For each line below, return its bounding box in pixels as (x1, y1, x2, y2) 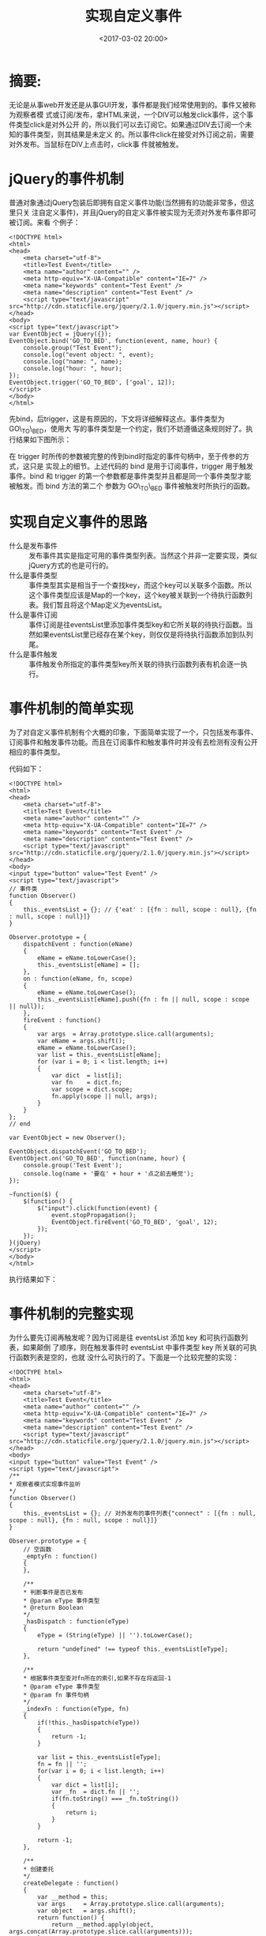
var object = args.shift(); (37, 1907, 137, 1915)
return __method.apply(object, (51, 1921, 155, 1929)
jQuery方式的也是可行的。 (28, 561, 113, 570)
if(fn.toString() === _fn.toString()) (51, 1795, 179, 1803)
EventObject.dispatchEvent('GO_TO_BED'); (9, 1148, 148, 1156)
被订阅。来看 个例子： (9, 217, 81, 227)
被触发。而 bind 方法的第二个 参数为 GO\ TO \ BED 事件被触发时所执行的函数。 (9, 481, 255, 493)
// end (9, 1120, 31, 1128)
